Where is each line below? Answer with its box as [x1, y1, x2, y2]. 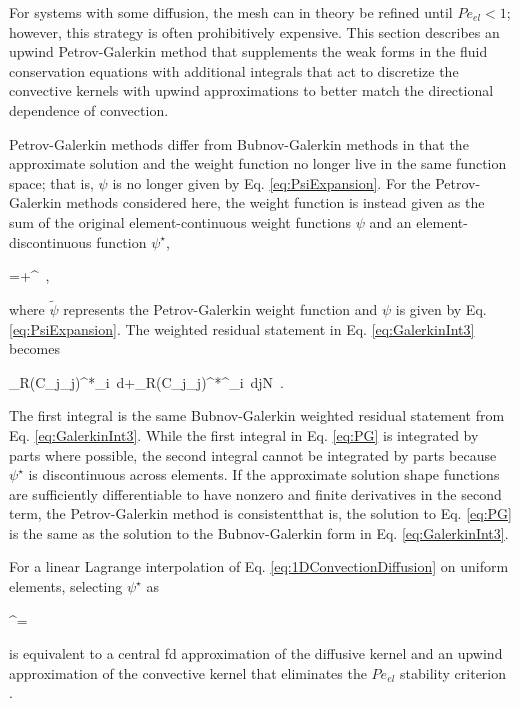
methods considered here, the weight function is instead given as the [66, 192, 485, 213]
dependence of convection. [9, 99, 169, 120]
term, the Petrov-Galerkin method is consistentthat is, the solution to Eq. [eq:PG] [9, 503, 512, 524]
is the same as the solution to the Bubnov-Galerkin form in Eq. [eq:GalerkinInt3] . [9, 522, 509, 543]
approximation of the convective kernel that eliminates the [9, 662, 367, 683]
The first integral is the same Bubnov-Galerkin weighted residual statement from [9, 405, 505, 426]
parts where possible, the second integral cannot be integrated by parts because [9, 444, 497, 465]
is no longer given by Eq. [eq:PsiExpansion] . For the [112, 172, 431, 193]
